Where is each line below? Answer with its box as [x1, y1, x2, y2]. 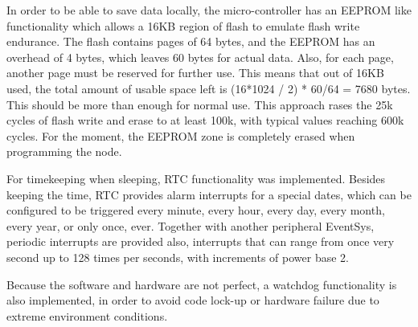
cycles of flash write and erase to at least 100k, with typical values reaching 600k [6, 112, 404, 129]
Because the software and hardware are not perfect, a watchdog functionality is [6, 276, 397, 292]
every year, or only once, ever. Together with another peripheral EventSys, [6, 217, 375, 234]
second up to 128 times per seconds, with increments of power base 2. [6, 248, 349, 265]
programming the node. [6, 143, 122, 160]
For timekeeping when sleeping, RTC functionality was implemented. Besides [6, 170, 386, 186]
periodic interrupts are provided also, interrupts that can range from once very [6, 233, 395, 250]
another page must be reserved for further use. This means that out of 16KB [6, 64, 384, 81]
